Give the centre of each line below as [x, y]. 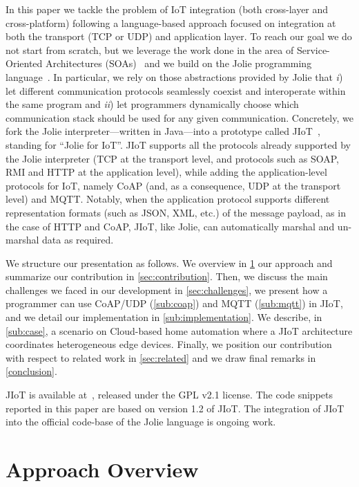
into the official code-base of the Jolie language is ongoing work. [141, 422]
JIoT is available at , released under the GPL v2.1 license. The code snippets [169, 395]
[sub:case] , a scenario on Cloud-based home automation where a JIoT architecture [179, 330]
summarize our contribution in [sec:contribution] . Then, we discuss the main [167, 276]
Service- [313, 49]
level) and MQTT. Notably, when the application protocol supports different [168, 199]
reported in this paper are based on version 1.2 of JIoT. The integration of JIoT [175, 408]
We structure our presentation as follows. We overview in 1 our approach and [169, 263]
